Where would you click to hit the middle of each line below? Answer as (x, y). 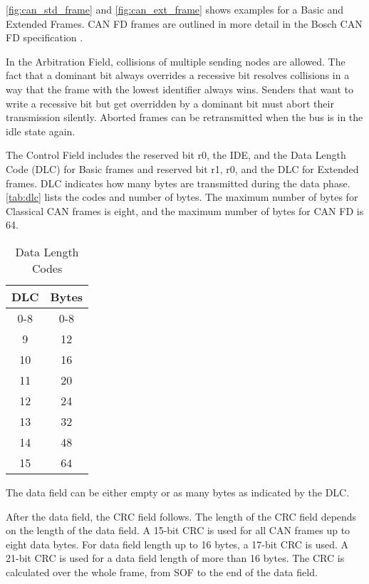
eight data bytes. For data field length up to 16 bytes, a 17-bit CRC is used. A (177, 544)
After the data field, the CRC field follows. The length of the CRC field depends (181, 516)
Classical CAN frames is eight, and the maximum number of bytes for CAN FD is (185, 210)
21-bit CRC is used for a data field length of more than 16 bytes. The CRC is (175, 558)
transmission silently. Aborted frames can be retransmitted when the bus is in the (184, 117)
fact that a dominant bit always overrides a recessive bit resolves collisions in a (178, 75)
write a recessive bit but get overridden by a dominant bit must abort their (170, 103)
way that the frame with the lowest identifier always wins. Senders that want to (180, 89)
